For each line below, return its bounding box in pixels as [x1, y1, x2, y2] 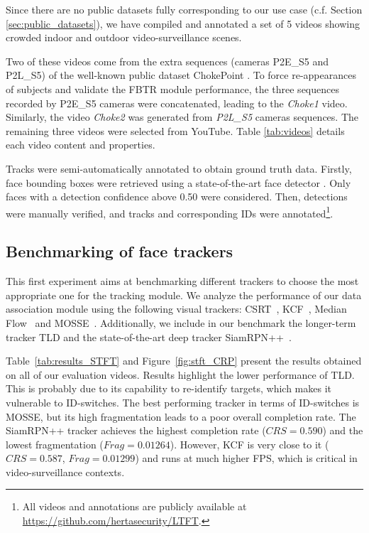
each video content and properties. [6, 137, 155, 152]
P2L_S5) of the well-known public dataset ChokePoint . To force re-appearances [6, 68, 356, 82]
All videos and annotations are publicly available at [22, 499, 247, 514]
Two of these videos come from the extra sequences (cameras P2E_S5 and [6, 53, 329, 68]
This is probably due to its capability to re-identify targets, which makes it [6, 381, 332, 396]
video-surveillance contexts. [6, 464, 125, 479]
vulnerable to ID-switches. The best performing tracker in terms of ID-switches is [6, 394, 360, 409]
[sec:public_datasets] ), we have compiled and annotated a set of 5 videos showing [6, 16, 360, 31]
